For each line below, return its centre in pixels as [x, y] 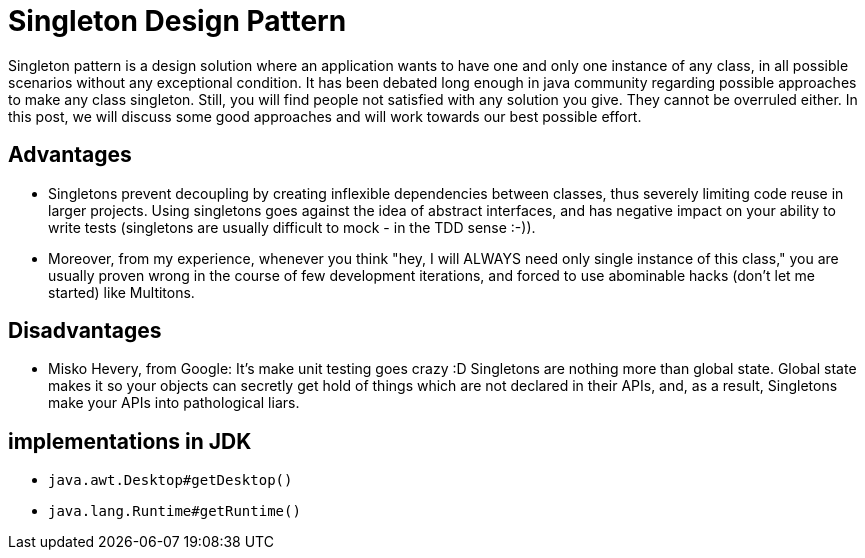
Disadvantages [85, 331]
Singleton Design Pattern [177, 21]
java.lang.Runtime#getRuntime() [174, 511]
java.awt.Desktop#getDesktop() [170, 480]
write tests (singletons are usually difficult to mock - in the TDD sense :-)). [292, 227]
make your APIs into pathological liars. [174, 403]
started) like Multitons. [121, 292]
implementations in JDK [130, 441]
